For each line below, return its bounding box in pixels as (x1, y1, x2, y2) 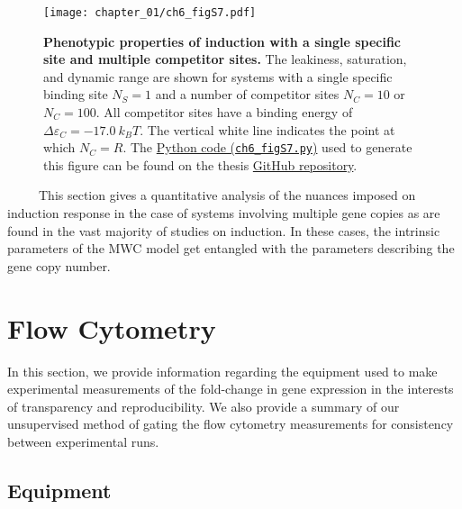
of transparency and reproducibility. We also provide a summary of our (7, 396, 400, 415)
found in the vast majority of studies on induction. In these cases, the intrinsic (7, 221, 440, 240)
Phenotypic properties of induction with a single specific (43, 32, 402, 50)
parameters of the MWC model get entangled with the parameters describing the (7, 239, 455, 258)
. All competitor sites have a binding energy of (95, 103, 353, 122)
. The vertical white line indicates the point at (140, 120, 395, 139)
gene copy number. (7, 256, 111, 275)
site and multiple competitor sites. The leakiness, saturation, (43, 50, 407, 68)
